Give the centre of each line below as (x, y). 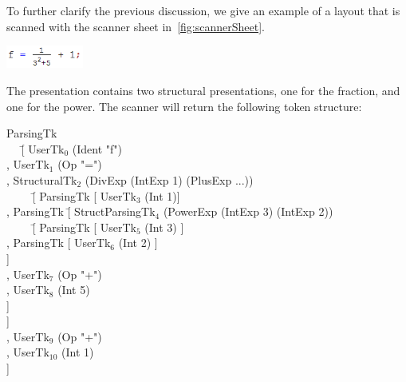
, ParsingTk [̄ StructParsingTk (81, 211)
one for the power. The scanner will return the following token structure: (184, 106)
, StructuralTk (42, 179)
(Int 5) (74, 290)
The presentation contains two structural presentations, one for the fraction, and (203, 90)
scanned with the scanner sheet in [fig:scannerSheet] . (136, 26)
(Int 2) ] (138, 243)
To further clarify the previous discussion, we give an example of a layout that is (203, 10)
